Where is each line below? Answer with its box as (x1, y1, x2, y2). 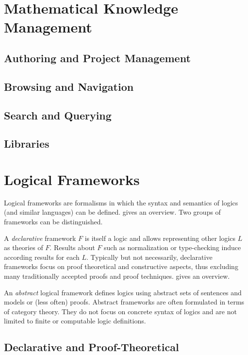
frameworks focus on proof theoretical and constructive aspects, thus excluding (4, 261, 238, 271)
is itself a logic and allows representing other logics (84, 233, 236, 243)
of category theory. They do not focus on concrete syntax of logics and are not (4, 306, 237, 316)
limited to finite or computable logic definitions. (4, 316, 146, 326)
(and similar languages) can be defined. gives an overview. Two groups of (4, 207, 221, 217)
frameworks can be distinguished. (4, 217, 103, 226)
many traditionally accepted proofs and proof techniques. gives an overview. (4, 270, 230, 281)
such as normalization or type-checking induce (104, 242, 241, 253)
